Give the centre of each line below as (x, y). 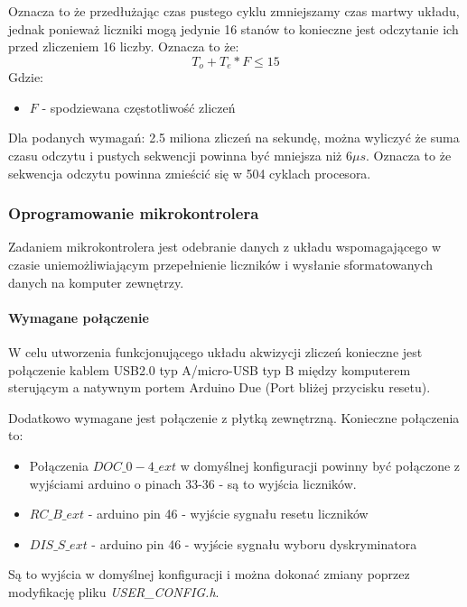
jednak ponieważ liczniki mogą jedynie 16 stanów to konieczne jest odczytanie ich (233, 28)
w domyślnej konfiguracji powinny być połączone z (320, 465)
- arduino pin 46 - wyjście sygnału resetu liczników (228, 514)
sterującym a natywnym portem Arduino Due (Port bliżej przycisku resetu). (219, 387)
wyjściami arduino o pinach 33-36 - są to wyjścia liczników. (193, 483)
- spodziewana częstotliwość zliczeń (139, 107)
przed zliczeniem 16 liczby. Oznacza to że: (124, 46)
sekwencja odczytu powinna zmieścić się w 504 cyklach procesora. (190, 173)
